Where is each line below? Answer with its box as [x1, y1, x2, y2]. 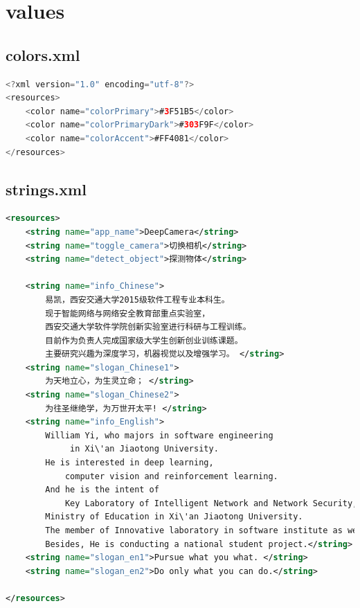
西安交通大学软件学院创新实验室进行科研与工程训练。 [45, 322, 251, 332]
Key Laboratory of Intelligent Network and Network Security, [64, 498, 358, 508]
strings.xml [6, 178, 87, 199]
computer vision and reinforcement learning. [64, 471, 278, 481]
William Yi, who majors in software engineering [45, 430, 273, 440]
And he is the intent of [45, 485, 159, 495]
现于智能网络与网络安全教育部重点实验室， [45, 308, 210, 319]
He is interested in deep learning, [45, 458, 214, 468]
